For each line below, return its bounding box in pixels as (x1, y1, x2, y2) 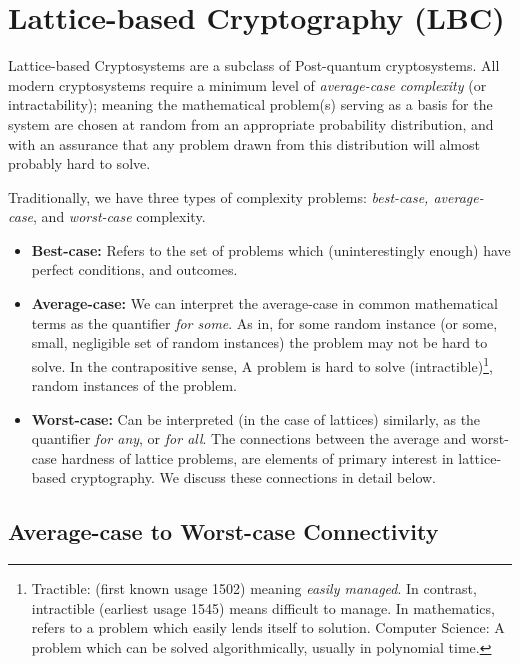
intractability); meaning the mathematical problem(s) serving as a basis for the (8, 94, 493, 115)
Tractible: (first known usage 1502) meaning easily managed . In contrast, (31, 578, 477, 599)
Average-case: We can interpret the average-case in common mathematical (31, 293, 498, 314)
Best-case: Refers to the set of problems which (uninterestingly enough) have (31, 239, 511, 260)
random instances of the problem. (31, 375, 237, 396)
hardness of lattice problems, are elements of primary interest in (61, 447, 454, 468)
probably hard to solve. (8, 153, 151, 174)
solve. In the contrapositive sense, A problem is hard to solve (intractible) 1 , (31, 352, 493, 376)
